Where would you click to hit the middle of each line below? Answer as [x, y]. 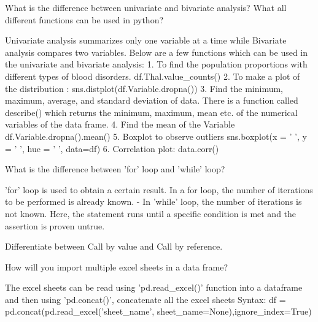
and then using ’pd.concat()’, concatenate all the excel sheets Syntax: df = [145, 299]
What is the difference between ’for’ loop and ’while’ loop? [115, 169]
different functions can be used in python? [84, 19]
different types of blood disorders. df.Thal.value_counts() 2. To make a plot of [153, 76]
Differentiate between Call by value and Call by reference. [114, 246]
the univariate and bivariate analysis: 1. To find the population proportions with [156, 64]
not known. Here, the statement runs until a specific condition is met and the [151, 213]
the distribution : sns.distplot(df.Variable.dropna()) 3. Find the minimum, [144, 88]
